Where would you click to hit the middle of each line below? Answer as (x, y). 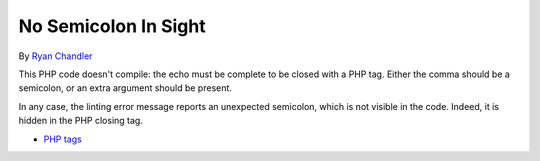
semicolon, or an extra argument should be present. (125, 88)
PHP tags (62, 139)
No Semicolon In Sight (112, 26)
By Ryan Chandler (55, 56)
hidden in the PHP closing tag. (81, 121)
